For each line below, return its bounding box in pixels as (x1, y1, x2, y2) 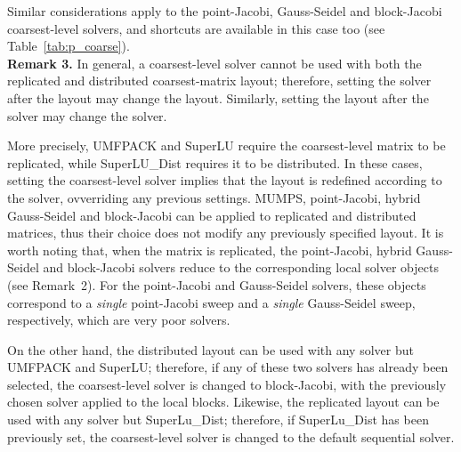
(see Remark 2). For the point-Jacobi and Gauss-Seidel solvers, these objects (7, 275, 426, 294)
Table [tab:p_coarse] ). (7, 36, 130, 55)
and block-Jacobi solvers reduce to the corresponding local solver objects (43, 258, 439, 277)
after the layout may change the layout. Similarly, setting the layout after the (7, 88, 429, 107)
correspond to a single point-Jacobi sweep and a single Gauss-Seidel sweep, (7, 293, 416, 311)
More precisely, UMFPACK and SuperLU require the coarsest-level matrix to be (7, 136, 446, 155)
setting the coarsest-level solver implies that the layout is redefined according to (7, 171, 442, 190)
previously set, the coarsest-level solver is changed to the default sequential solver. (7, 427, 455, 446)
